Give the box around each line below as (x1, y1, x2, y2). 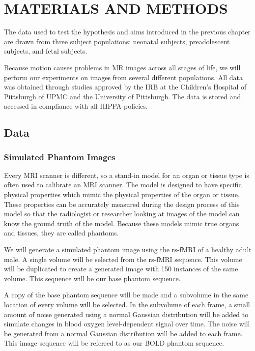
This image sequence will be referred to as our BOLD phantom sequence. (4, 338, 224, 348)
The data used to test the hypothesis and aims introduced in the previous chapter (4, 27, 251, 37)
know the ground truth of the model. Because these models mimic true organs (4, 218, 239, 228)
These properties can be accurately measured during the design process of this (4, 199, 240, 209)
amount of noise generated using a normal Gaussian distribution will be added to (4, 309, 249, 319)
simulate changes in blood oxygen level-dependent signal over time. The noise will (4, 319, 250, 329)
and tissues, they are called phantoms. (4, 228, 119, 238)
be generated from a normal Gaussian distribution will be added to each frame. (4, 328, 243, 338)
